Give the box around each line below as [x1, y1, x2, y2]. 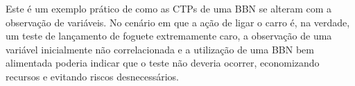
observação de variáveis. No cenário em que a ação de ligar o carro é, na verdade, [6, 15, 350, 29]
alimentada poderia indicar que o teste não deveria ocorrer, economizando [6, 55, 320, 70]
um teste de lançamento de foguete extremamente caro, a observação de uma [6, 28, 332, 43]
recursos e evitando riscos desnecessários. [6, 69, 179, 83]
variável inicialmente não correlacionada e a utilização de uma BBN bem [6, 42, 314, 56]
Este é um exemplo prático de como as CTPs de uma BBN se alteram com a [6, 1, 332, 15]
